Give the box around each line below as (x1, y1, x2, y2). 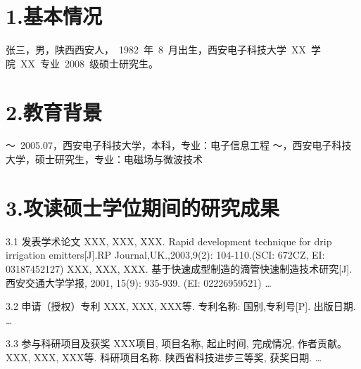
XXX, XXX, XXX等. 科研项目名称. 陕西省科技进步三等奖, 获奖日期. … (6, 349, 322, 364)
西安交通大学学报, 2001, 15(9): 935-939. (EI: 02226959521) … (6, 275, 272, 290)
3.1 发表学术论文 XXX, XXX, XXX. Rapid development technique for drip (6, 233, 332, 248)
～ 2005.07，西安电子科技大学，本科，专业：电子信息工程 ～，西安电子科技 (6, 138, 352, 153)
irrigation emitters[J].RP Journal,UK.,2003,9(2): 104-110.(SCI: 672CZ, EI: (6, 247, 325, 262)
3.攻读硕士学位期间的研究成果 (6, 193, 280, 221)
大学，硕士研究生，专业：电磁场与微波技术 (6, 152, 203, 167)
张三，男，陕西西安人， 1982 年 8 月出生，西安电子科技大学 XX (6, 42, 306, 57)
